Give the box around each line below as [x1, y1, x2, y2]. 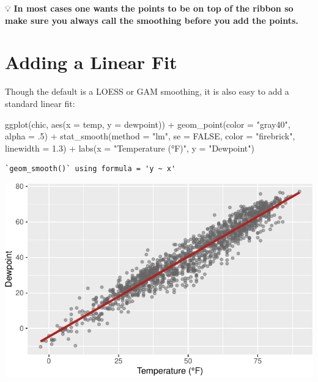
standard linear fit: [5, 97, 75, 109]
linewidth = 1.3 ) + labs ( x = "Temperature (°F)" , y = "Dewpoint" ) [5, 141, 255, 154]
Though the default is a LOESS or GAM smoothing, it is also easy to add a [5, 85, 289, 98]
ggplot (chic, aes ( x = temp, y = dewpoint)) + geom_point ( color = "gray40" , [5, 117, 290, 130]
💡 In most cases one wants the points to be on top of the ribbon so [5, 2, 294, 14]
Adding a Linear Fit [5, 50, 177, 75]
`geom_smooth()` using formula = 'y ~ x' [5, 164, 176, 174]
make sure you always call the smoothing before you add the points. [5, 13, 298, 26]
